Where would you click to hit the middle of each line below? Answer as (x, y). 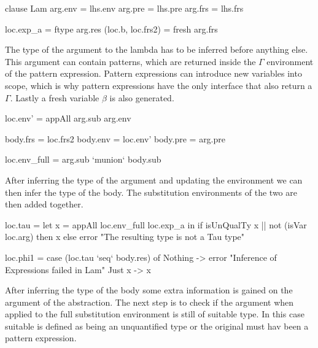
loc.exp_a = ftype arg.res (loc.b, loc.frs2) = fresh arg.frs (111, 29)
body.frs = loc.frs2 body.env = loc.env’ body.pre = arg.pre (115, 138)
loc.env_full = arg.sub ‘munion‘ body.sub (83, 159)
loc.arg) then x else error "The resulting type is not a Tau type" (125, 237)
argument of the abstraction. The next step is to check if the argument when (149, 302)
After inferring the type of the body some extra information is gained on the (149, 290)
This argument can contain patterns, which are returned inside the (130, 61)
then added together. (44, 204)
